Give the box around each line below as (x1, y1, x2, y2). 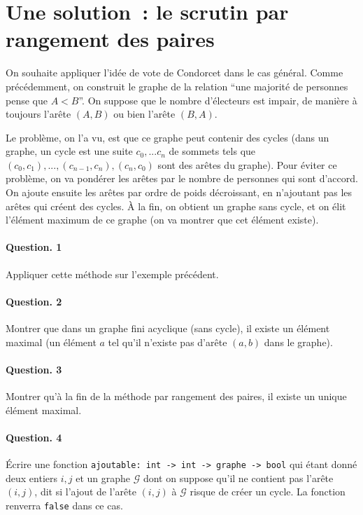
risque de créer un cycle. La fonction (190, 484, 346, 499)
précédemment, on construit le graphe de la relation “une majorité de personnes (6, 78, 348, 93)
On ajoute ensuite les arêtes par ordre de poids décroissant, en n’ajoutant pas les (6, 185, 353, 200)
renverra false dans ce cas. (6, 497, 123, 512)
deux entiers (6, 470, 58, 485)
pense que (6, 92, 48, 107)
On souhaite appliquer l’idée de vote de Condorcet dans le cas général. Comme (6, 65, 343, 80)
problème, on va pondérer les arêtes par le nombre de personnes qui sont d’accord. (6, 171, 358, 186)
